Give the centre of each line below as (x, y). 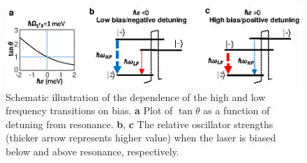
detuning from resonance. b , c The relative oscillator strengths (140, 124)
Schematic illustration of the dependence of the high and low (136, 96)
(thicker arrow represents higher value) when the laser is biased (141, 138)
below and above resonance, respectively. (92, 152)
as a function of (237, 110)
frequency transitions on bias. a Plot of (89, 110)
